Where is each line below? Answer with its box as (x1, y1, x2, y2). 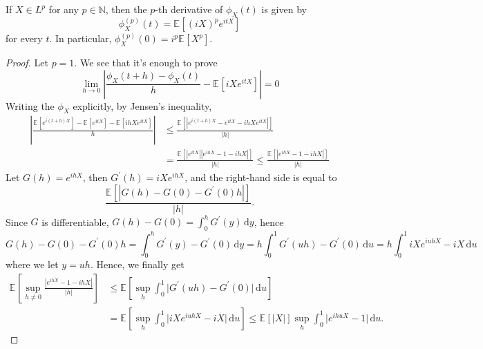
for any (48, 2, 79, 16)
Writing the (6, 98, 55, 113)
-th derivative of (155, 2, 223, 16)
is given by (261, 2, 307, 16)
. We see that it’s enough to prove (74, 55, 218, 70)
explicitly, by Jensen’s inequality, (73, 98, 212, 113)
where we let (6, 257, 59, 272)
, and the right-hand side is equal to (184, 170, 337, 185)
